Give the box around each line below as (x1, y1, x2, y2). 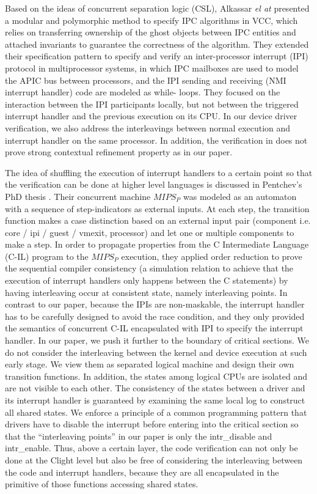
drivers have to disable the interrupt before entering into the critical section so (5, 418, 299, 430)
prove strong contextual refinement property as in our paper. (5, 146, 233, 158)
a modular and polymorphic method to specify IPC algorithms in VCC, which (5, 13, 298, 26)
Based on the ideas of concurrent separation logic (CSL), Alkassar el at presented (5, 2, 310, 14)
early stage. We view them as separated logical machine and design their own (5, 358, 294, 370)
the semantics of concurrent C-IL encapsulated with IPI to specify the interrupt (5, 322, 304, 334)
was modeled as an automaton (183, 190, 297, 202)
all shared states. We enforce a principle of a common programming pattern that (5, 405, 307, 418)
